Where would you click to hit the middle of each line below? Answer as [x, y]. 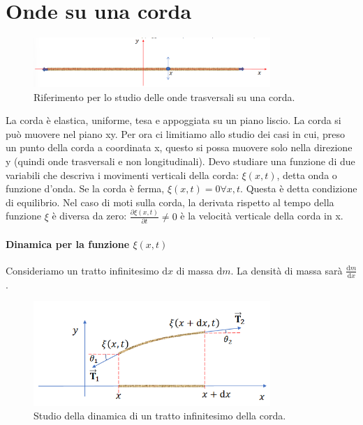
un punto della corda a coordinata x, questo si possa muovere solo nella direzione [179, 147]
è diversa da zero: [89, 216]
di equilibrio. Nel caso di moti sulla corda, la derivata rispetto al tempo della [170, 202]
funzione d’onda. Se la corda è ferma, [85, 188]
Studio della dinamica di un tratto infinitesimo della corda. [160, 416]
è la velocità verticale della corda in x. [262, 216]
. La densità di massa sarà [287, 270]
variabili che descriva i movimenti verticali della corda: [122, 175]
